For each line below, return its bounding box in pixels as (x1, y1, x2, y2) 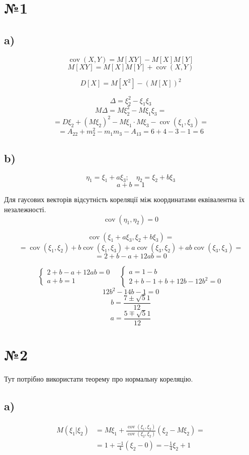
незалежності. (4, 204, 46, 214)
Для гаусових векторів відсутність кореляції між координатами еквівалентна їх (4, 194, 245, 205)
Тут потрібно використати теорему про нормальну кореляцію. (4, 373, 193, 384)
